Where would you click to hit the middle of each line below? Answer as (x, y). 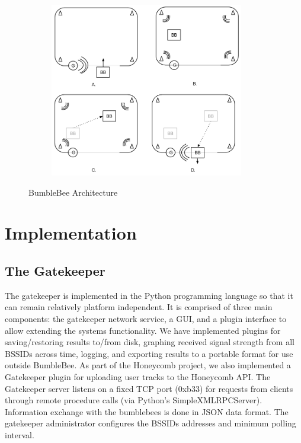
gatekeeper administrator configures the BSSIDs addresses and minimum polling (150, 423)
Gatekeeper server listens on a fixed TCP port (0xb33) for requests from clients (149, 388)
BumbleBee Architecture (73, 192)
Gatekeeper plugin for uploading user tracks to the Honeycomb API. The (138, 376)
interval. (20, 434)
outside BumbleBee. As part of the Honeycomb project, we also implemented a (148, 365)
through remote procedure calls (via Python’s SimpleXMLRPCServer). (134, 400)
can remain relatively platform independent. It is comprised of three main (139, 307)
